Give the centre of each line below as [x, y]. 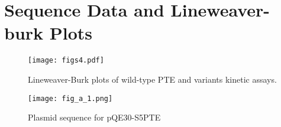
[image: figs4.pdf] [66, 61]
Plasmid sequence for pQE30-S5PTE [94, 117]
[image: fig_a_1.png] [70, 98]
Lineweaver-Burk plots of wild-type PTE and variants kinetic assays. [152, 79]
